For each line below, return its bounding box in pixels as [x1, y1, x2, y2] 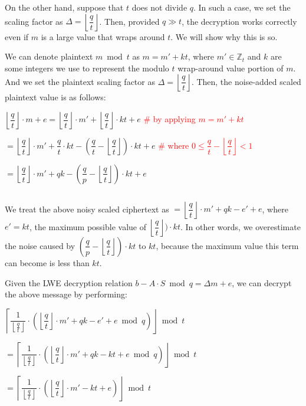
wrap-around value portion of [177, 61, 284, 74]
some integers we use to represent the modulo [5, 61, 169, 74]
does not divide [131, 1, 187, 13]
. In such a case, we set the [193, 1, 291, 13]
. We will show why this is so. [170, 30, 278, 42]
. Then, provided [99, 15, 160, 27]
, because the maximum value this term [156, 239, 299, 251]
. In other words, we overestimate [180, 220, 301, 233]
